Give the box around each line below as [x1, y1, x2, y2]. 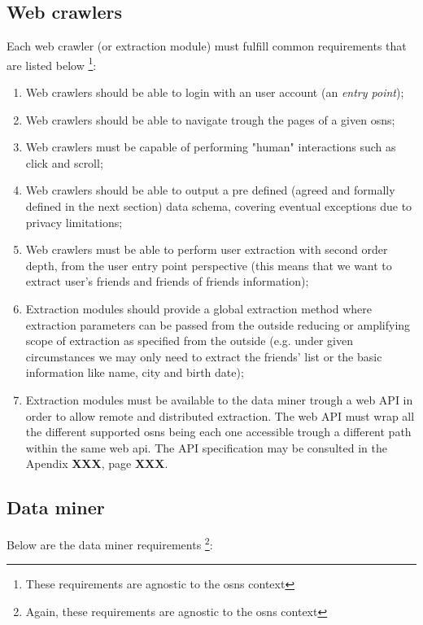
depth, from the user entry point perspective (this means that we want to [25, 256, 392, 273]
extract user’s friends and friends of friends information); [25, 273, 309, 290]
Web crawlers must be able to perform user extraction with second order [25, 241, 388, 258]
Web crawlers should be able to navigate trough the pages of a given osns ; [25, 111, 395, 128]
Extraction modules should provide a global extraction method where [25, 299, 373, 317]
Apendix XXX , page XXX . [25, 455, 168, 472]
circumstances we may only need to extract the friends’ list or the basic [25, 347, 382, 365]
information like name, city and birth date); [25, 364, 244, 381]
